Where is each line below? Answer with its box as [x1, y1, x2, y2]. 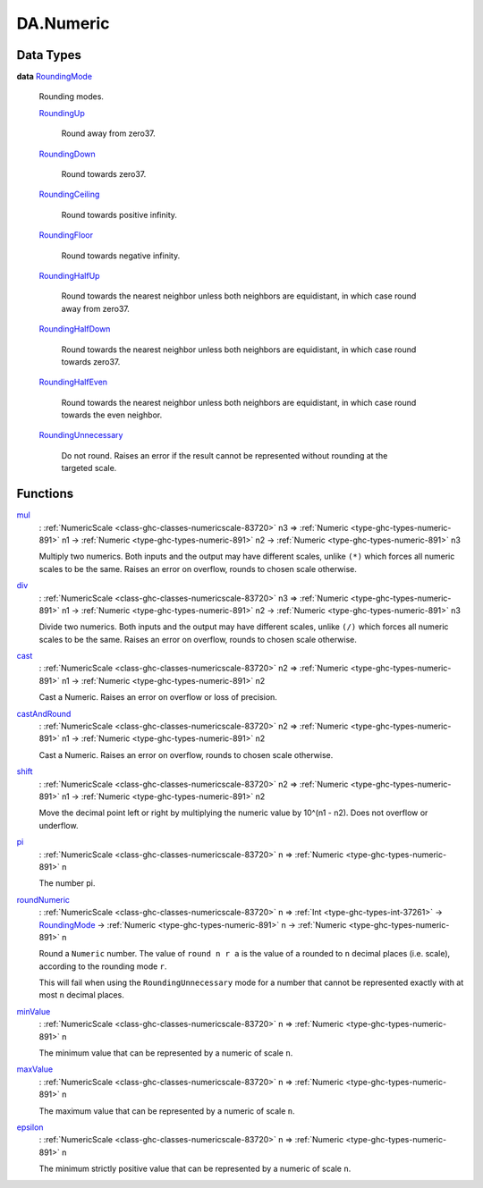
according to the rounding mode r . [38, 961, 167, 972]
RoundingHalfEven [38, 376, 107, 388]
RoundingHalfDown [38, 324, 111, 334]
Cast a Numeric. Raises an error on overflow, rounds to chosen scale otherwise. [38, 749, 334, 760]
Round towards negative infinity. [61, 250, 181, 261]
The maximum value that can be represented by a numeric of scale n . [38, 1105, 295, 1116]
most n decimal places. [38, 990, 124, 1000]
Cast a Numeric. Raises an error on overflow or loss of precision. [38, 692, 277, 703]
